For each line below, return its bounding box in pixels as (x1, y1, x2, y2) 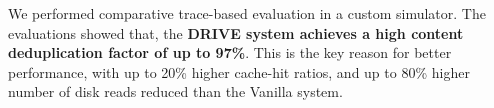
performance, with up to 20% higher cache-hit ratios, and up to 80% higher (8, 61, 470, 82)
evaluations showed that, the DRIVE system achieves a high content (8, 22, 464, 43)
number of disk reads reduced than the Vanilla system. (8, 81, 343, 102)
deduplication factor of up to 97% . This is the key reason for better (8, 42, 452, 63)
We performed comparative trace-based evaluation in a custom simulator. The (8, 3, 486, 23)
